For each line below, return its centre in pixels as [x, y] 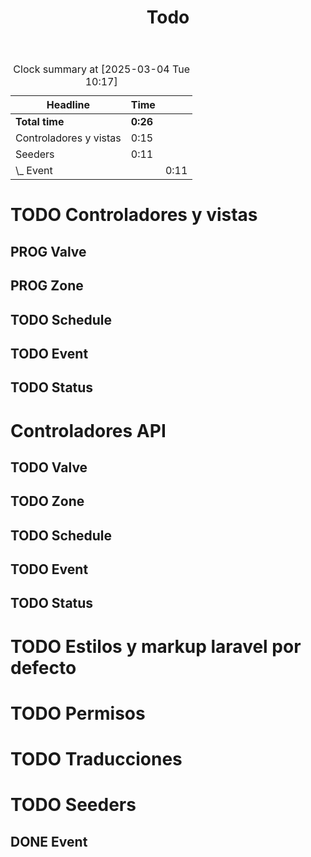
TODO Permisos [78, 713]
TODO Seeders [73, 805]
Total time [40, 122]
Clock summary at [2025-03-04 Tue [101, 69]
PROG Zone [47, 286]
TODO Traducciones [96, 759]
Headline [68, 105]
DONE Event [49, 841]
